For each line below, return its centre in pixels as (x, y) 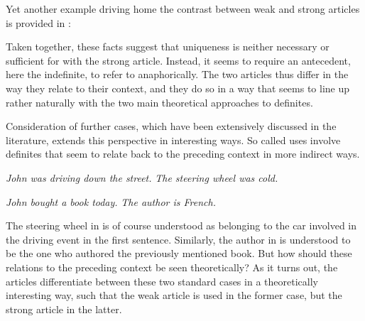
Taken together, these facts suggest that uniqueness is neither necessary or (168, 47)
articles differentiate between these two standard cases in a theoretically (162, 281)
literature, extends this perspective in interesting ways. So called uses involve (173, 140)
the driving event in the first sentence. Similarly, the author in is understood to (178, 239)
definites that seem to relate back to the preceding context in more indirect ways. (183, 154)
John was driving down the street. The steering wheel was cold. (142, 177)
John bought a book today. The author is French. (111, 201)
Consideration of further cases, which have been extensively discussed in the (171, 126)
